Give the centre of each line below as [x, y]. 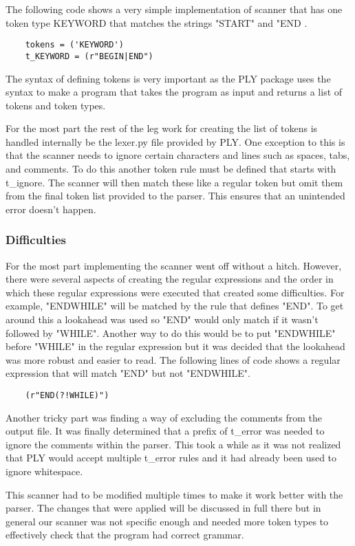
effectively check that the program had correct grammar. [125, 535]
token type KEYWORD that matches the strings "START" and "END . [157, 22]
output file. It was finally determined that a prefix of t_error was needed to [165, 431]
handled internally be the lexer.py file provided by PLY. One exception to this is [175, 141]
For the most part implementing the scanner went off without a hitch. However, [174, 265]
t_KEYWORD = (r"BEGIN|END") [89, 56]
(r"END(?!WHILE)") [67, 395]
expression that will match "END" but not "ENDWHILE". [128, 373]
